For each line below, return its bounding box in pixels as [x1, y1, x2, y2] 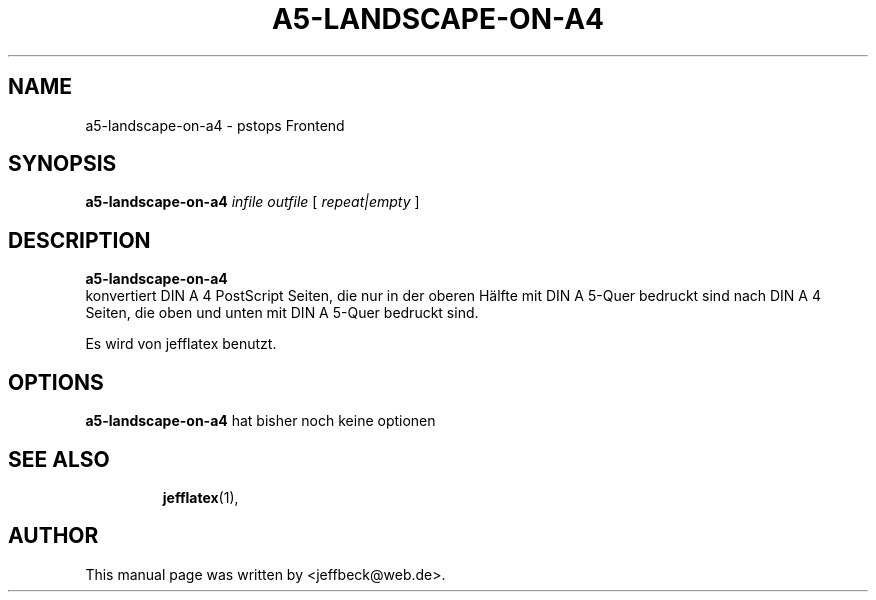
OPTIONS [8, 369, 104, 395]
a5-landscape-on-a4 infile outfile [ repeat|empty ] [85, 193, 420, 211]
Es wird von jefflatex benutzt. [85, 335, 277, 353]
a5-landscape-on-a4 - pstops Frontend [85, 116, 345, 134]
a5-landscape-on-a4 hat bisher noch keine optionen [85, 412, 436, 430]
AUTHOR [8, 523, 99, 549]
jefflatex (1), [162, 488, 239, 506]
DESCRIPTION [8, 227, 151, 253]
